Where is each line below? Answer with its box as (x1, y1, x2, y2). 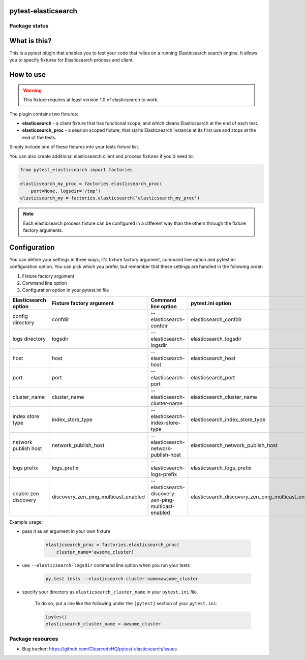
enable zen (12, 490, 39, 497)
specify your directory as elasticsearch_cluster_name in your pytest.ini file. (22, 589, 198, 595)
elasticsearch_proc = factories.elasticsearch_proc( (45, 542, 180, 548)
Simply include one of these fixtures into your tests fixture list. (9, 144, 140, 150)
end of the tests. (22, 134, 57, 140)
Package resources (9, 635, 58, 642)
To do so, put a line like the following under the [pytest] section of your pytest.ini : (35, 600, 218, 606)
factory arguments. (23, 227, 64, 233)
